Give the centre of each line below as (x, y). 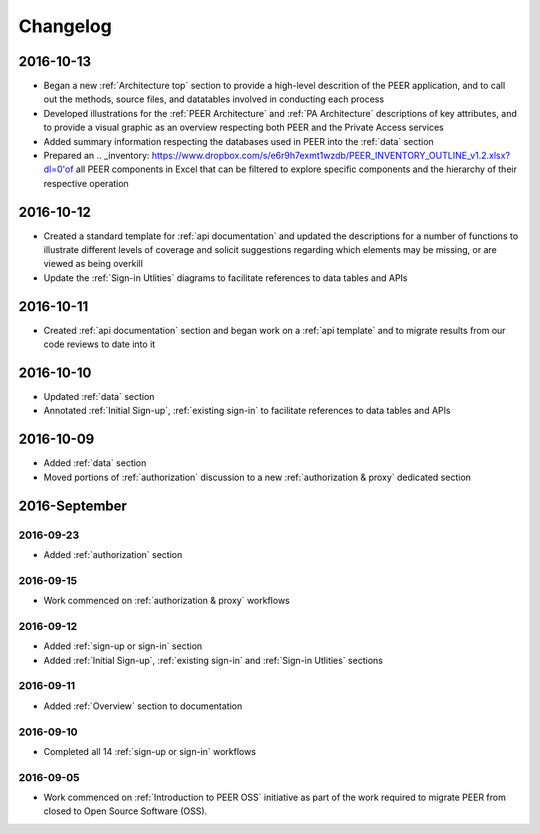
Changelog (65, 26)
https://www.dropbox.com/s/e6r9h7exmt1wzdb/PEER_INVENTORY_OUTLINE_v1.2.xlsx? (330, 156)
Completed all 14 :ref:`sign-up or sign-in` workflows (150, 751)
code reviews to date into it (99, 344)
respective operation (86, 183)
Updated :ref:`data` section (99, 397)
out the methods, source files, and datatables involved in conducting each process (214, 99)
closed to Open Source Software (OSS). (125, 811)
